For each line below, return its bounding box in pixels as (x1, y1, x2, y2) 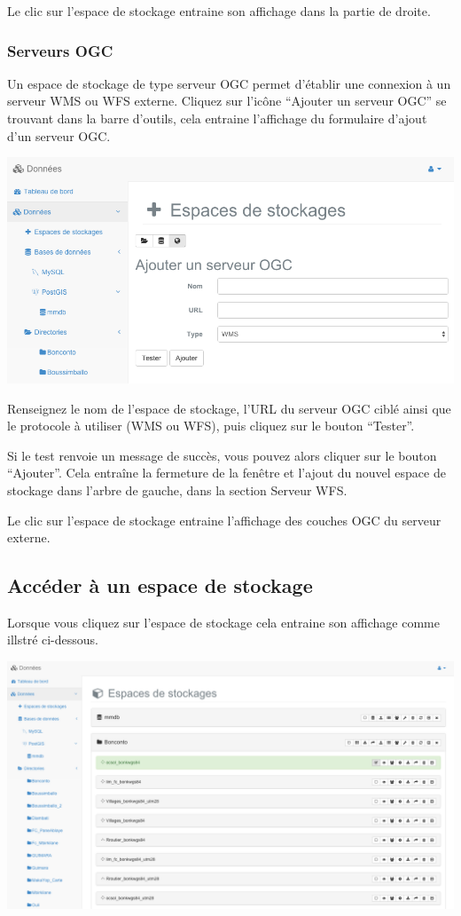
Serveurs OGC (7, 39, 113, 61)
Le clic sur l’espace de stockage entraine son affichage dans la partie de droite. (7, 2, 431, 20)
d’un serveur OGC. (7, 126, 111, 145)
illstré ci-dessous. (7, 630, 98, 649)
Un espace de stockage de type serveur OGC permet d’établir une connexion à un (7, 74, 451, 92)
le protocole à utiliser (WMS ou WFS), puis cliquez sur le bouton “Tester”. (7, 416, 415, 435)
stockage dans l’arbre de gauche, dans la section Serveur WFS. (7, 480, 348, 499)
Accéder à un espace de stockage (7, 572, 313, 599)
